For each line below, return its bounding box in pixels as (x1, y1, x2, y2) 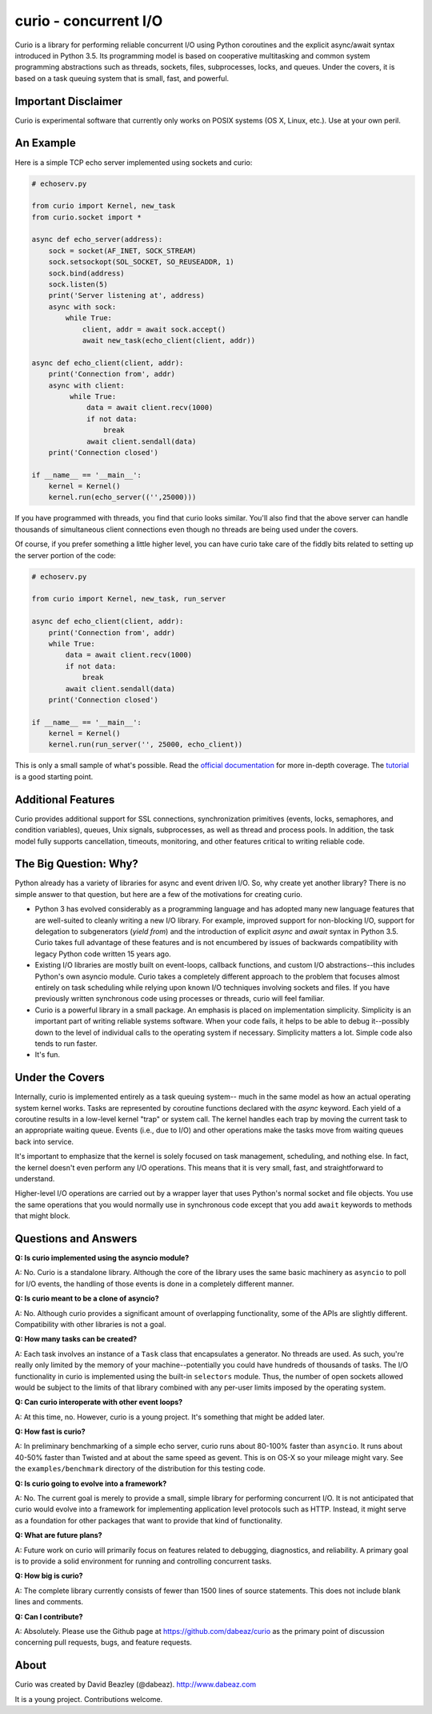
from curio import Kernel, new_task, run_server (31, 594, 226, 604)
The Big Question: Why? (14, 857, 139, 871)
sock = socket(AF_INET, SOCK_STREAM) (48, 246, 197, 255)
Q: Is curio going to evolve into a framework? (14, 1479, 167, 1488)
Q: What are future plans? (14, 1531, 103, 1540)
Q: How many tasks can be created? (14, 1334, 138, 1344)
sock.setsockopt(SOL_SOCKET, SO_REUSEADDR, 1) (48, 257, 235, 267)
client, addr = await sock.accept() (82, 324, 226, 334)
